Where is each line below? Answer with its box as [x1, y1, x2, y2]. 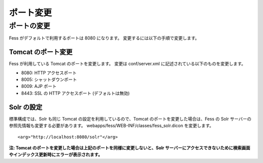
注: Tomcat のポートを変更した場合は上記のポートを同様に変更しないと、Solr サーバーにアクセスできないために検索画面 [9, 144, 250, 151]
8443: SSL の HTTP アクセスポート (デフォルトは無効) [21, 90, 130, 96]
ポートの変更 [9, 21, 51, 30]
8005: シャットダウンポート [21, 77, 77, 82]
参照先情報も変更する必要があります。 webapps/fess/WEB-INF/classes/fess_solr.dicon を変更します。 [9, 122, 214, 129]
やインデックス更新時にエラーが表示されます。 [9, 152, 103, 158]
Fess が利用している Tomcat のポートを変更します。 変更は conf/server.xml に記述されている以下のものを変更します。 [9, 61, 246, 67]
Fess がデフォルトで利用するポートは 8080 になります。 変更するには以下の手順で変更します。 [9, 35, 200, 41]
